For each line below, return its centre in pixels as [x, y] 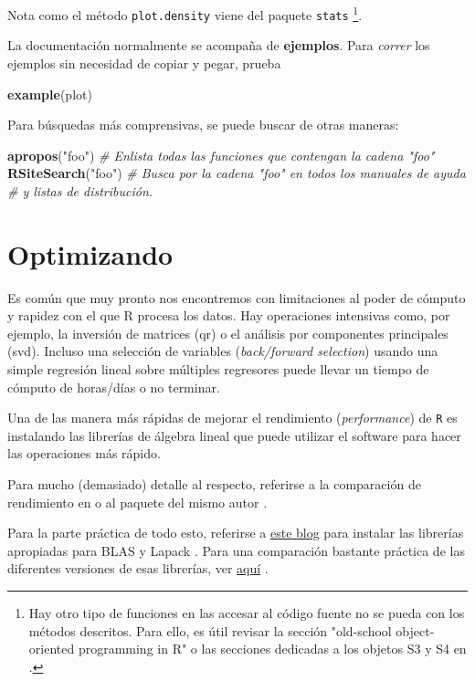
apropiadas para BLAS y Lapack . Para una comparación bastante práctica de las [236, 550]
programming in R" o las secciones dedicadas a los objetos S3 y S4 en [272, 649]
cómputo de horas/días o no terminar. [114, 387]
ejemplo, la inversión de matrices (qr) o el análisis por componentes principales [228, 333]
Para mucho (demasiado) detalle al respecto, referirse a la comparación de [214, 484]
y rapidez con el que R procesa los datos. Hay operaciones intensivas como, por [229, 315]
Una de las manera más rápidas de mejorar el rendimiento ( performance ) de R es [232, 418]
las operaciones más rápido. [84, 453]
